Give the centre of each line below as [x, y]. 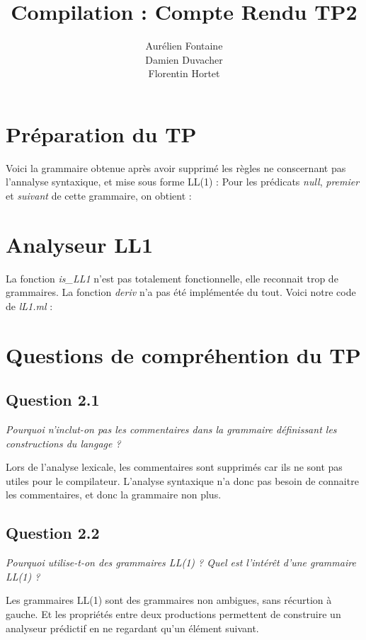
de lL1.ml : [29, 305]
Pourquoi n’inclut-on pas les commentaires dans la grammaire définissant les [171, 429]
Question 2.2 [53, 533]
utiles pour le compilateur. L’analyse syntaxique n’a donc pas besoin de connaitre [182, 480]
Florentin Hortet [184, 73]
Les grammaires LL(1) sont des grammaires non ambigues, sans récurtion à [169, 600]
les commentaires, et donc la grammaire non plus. [114, 495]
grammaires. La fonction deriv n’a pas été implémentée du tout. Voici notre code [181, 292]
